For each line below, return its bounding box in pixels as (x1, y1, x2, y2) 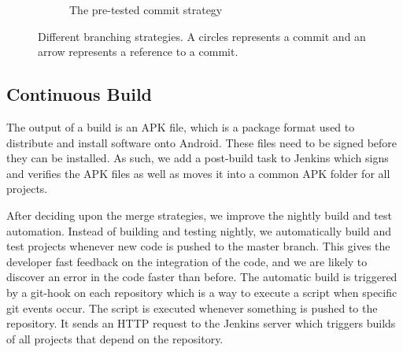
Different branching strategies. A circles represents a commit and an (38, 28, 366, 44)
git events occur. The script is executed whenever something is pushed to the (6, 299, 378, 316)
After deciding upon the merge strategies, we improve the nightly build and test (6, 206, 392, 223)
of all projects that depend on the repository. (6, 330, 224, 346)
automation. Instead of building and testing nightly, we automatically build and (6, 222, 392, 239)
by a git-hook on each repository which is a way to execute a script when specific (6, 283, 397, 300)
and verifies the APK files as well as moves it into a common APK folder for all (6, 165, 390, 181)
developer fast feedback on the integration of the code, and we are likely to (6, 253, 368, 269)
